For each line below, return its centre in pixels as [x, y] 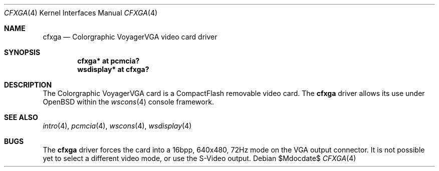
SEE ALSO [21, 117]
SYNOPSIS [22, 52]
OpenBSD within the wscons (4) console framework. [128, 102]
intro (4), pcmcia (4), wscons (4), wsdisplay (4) [117, 126]
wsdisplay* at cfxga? [113, 69]
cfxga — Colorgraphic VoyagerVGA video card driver [130, 37]
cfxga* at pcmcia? [108, 61]
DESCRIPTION [28, 85]
